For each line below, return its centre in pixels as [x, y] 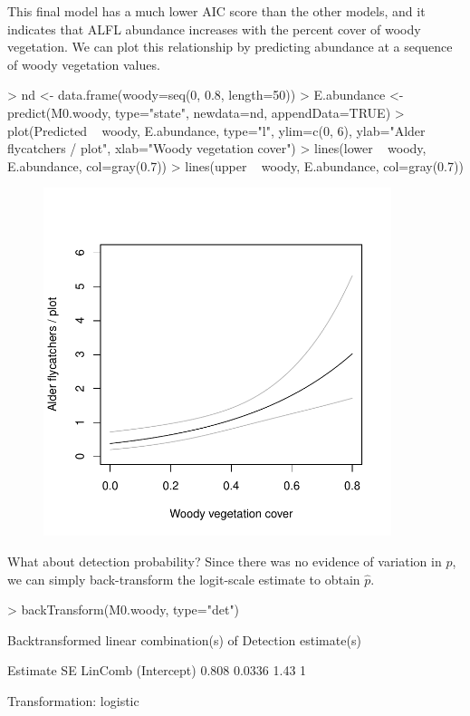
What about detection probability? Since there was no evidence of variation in [225, 561]
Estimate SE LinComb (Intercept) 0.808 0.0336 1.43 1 [157, 670]
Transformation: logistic [73, 700]
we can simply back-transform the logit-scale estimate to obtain [184, 579]
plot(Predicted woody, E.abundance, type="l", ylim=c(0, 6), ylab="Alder [216, 130]
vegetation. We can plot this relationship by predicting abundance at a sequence [230, 47]
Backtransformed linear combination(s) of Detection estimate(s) [184, 639]
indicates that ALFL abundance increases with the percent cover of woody [214, 29]
